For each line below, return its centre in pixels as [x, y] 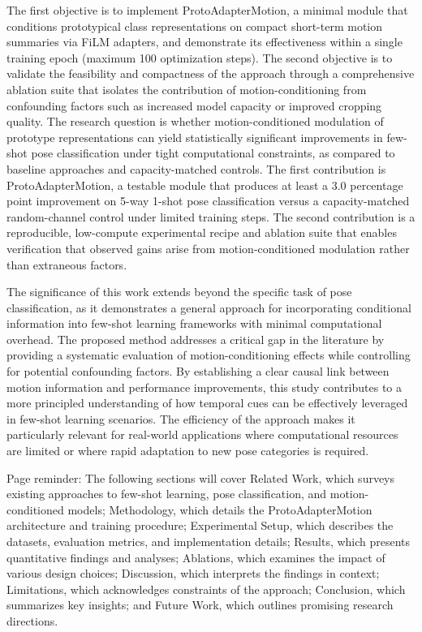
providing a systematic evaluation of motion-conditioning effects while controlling [209, 355]
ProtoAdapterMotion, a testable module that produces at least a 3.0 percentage [205, 185]
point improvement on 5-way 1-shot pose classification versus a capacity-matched [208, 201]
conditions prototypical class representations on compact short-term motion [195, 26]
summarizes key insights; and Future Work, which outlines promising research [200, 605]
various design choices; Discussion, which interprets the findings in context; [193, 573]
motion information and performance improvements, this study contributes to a [205, 387]
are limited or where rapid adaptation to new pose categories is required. [188, 451]
